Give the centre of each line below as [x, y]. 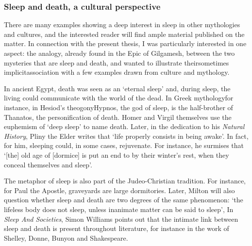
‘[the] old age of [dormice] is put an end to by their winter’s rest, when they [117, 155]
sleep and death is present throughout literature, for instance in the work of [117, 228]
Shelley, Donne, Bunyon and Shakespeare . [66, 238]
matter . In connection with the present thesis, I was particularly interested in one [125, 43]
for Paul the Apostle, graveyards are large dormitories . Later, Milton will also [119, 190]
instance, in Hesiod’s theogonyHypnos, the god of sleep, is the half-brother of [118, 107]
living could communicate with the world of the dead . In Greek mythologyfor [119, 98]
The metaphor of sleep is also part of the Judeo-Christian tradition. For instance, [125, 181]
